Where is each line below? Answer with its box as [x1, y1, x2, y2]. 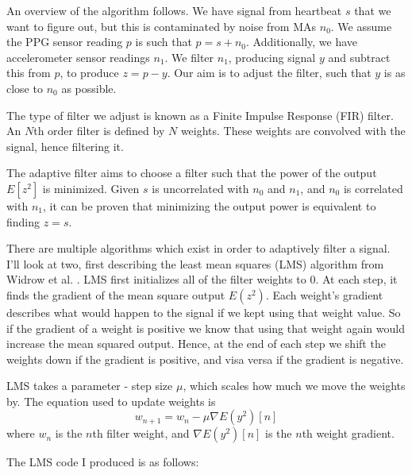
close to [6, 79, 43, 96]
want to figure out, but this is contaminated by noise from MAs [6, 17, 317, 34]
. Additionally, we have [246, 33, 358, 50]
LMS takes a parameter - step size [6, 377, 173, 394]
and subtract [328, 48, 391, 65]
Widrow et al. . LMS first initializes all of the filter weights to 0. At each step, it [6, 271, 398, 288]
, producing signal [228, 48, 316, 65]
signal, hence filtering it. [6, 137, 124, 154]
